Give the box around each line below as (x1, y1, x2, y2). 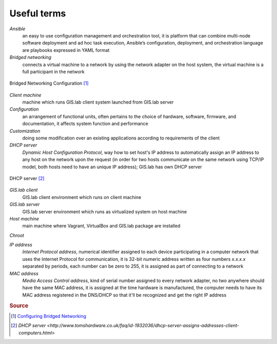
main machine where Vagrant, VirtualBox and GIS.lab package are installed (22, 223, 181, 229)
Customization (9, 128, 41, 134)
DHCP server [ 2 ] (9, 175, 45, 181)
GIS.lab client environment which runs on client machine (22, 194, 142, 200)
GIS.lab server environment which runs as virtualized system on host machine (22, 208, 187, 215)
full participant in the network (22, 68, 85, 74)
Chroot (9, 232, 24, 238)
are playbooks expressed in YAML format (22, 47, 110, 53)
